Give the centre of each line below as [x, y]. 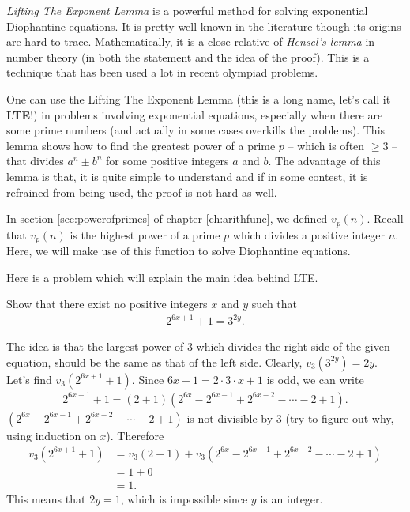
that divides [35, 161]
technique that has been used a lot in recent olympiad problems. [162, 72]
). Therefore [135, 435]
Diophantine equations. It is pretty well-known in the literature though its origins [204, 26]
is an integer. [292, 498]
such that [275, 304]
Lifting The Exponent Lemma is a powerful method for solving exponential [187, 10]
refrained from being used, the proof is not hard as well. [142, 192]
